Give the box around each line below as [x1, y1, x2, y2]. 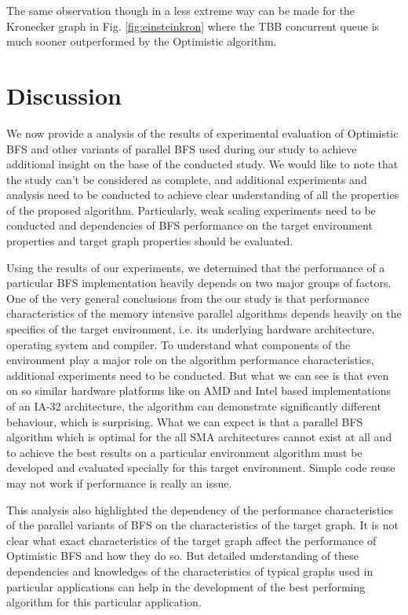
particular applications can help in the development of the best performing [6, 578, 366, 595]
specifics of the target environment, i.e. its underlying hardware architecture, [6, 321, 375, 337]
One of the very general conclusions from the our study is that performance [6, 289, 370, 306]
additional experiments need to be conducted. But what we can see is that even [6, 366, 389, 383]
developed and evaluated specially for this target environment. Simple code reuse [6, 459, 395, 476]
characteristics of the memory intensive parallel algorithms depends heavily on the [6, 305, 402, 322]
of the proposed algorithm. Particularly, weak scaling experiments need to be [6, 201, 376, 218]
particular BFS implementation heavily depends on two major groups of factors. [6, 274, 392, 291]
